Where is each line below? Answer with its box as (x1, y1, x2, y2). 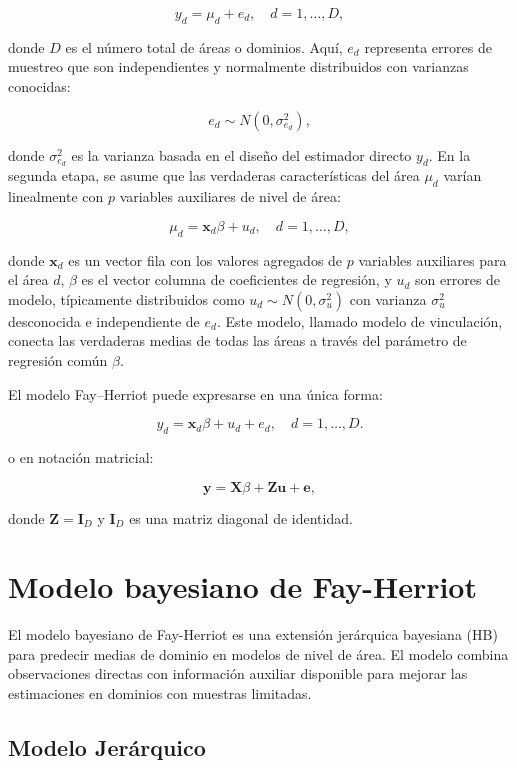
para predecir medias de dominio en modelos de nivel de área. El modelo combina (8, 643, 509, 664)
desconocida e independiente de (8, 310, 200, 331)
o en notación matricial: (8, 446, 154, 467)
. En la (428, 144, 471, 165)
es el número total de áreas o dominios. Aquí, (65, 36, 343, 57)
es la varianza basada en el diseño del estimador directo (71, 144, 412, 165)
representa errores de (364, 36, 492, 57)
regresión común (8, 350, 108, 370)
